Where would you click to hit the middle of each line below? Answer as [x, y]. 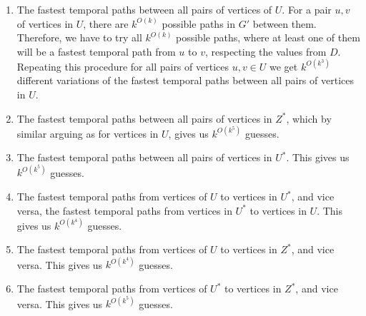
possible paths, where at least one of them [268, 37]
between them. [285, 23]
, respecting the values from [266, 51]
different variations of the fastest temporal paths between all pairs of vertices [185, 80]
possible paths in [199, 23]
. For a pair [307, 9]
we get [284, 66]
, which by [309, 118]
